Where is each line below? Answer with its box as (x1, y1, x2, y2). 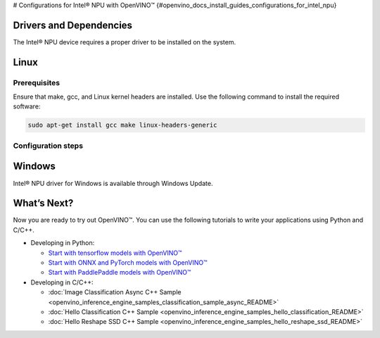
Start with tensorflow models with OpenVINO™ (48, 249, 182, 257)
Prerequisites (13, 77, 60, 87)
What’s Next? (13, 197, 74, 209)
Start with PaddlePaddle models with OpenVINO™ (48, 268, 191, 277)
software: (13, 102, 41, 111)
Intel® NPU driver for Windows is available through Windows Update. (13, 179, 213, 187)
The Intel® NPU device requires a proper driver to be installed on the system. (13, 37, 236, 46)
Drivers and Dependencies (13, 19, 133, 31)
